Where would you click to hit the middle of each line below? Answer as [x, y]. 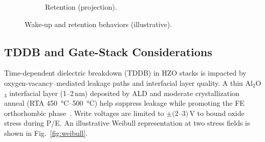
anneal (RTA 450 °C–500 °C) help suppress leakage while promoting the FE [124, 103]
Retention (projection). [81, 7]
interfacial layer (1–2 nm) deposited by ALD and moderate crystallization [124, 93]
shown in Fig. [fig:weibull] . [46, 133]
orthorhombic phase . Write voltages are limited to [84, 113]
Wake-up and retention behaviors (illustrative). [98, 24]
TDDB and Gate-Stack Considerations [108, 51]
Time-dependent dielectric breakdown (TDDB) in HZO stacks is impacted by [125, 73]
